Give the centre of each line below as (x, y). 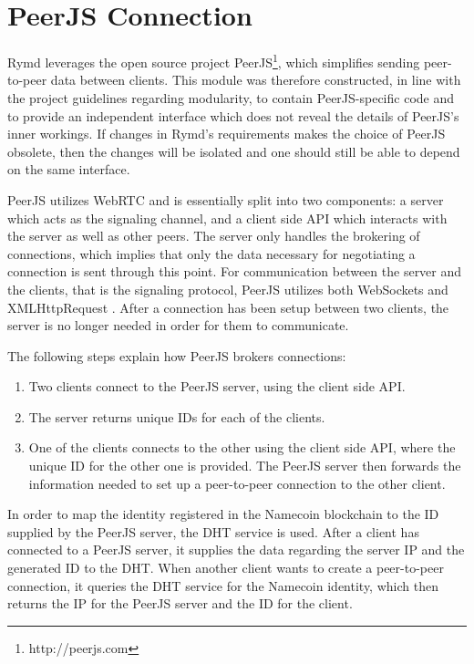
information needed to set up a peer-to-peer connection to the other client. (237, 483)
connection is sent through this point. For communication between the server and (235, 271)
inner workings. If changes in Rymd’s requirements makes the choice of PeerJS (227, 134)
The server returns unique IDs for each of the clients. (177, 416)
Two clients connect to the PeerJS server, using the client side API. (217, 386)
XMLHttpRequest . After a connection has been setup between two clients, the (228, 307)
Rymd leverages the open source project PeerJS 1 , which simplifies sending (214, 61)
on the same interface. (69, 169)
